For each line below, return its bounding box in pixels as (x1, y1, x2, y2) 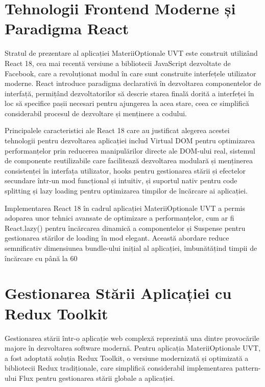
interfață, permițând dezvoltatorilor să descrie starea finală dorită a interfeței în (5, 88, 254, 98)
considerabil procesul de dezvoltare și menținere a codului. (5, 107, 187, 118)
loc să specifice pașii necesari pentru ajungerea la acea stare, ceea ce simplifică (5, 98, 249, 109)
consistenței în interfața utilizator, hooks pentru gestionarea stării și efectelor (5, 165, 246, 176)
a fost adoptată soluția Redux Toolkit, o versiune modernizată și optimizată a (5, 352, 249, 363)
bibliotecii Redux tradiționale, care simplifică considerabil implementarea (5, 362, 233, 373)
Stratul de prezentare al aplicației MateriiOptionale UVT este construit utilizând (5, 48, 258, 58)
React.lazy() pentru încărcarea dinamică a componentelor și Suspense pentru (5, 222, 246, 233)
